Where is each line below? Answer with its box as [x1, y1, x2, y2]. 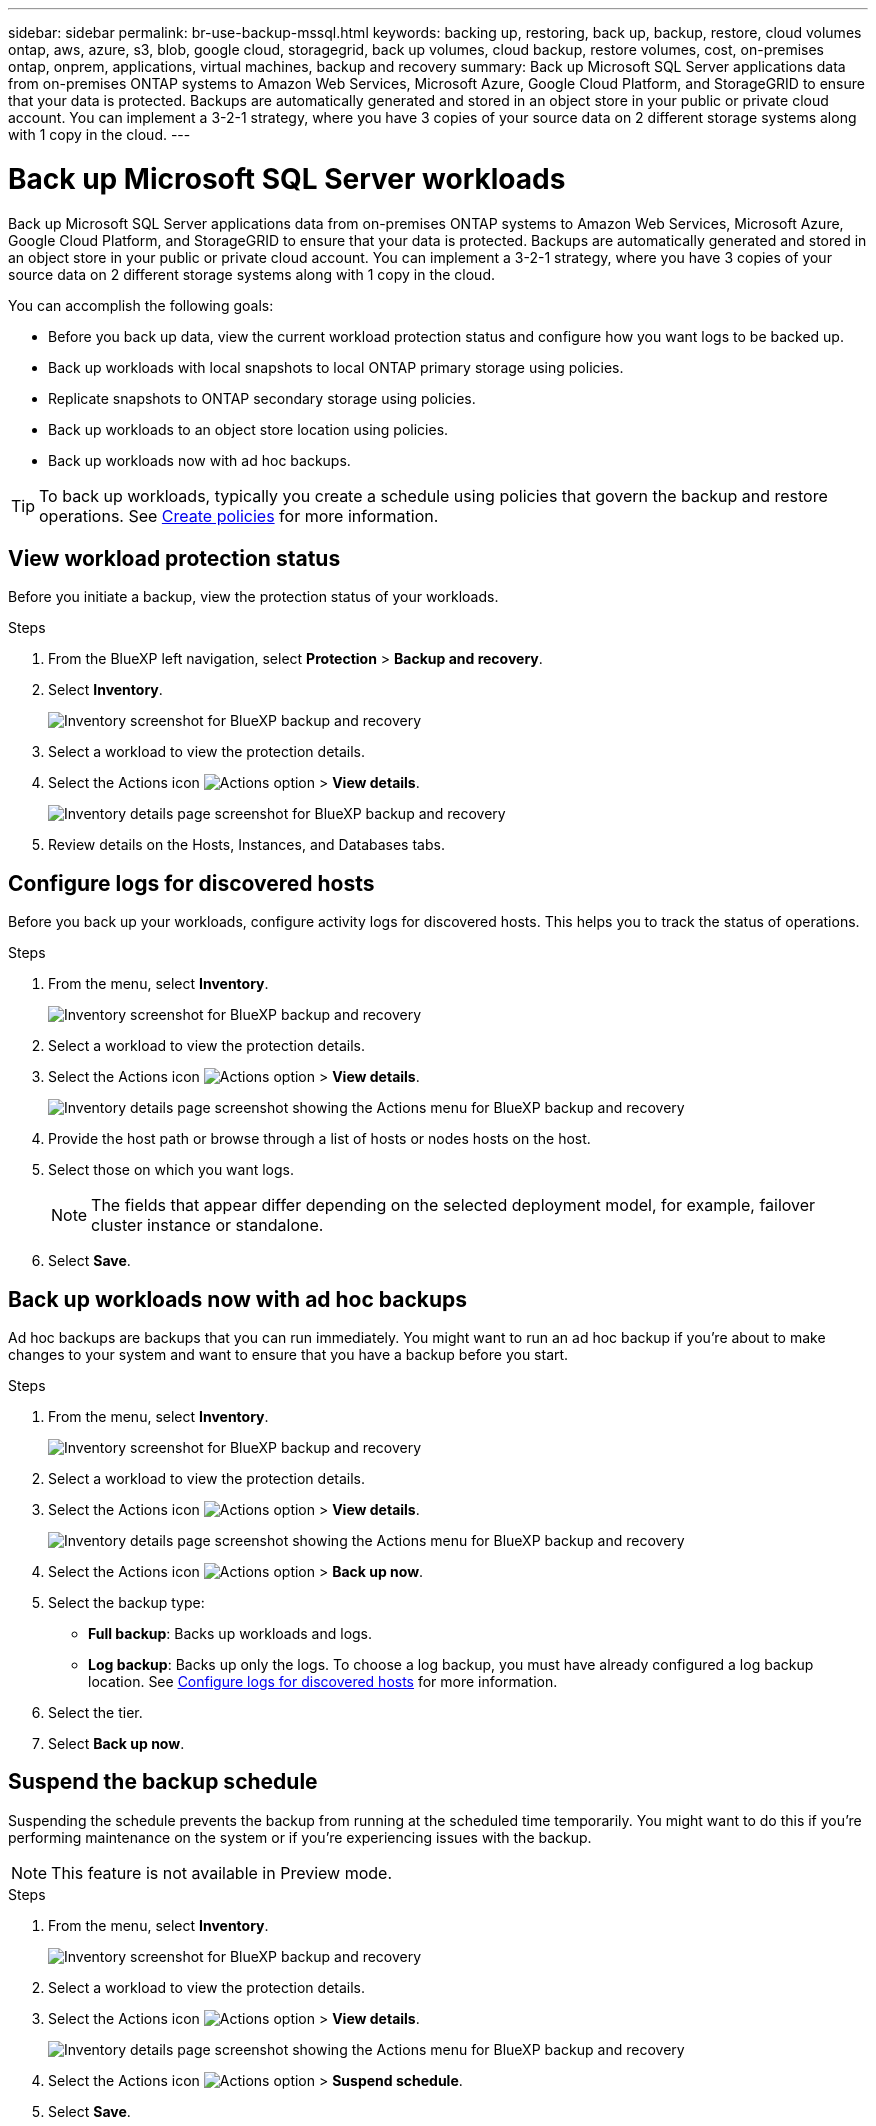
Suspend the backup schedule [8, 1769, 318, 1795]
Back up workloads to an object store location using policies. [48, 420, 449, 438]
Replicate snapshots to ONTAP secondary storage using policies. [48, 389, 476, 407]
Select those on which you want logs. [48, 1161, 295, 1179]
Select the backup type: [48, 1594, 205, 1612]
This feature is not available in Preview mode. [51, 1862, 393, 1883]
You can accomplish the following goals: [8, 296, 274, 314]
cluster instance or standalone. [91, 1215, 324, 1236]
